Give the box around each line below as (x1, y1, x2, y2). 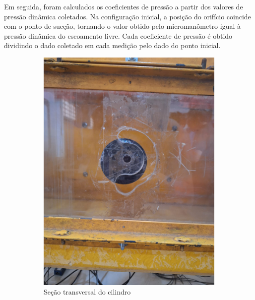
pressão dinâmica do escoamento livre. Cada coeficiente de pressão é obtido (4, 30, 233, 41)
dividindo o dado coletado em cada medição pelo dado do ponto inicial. (4, 40, 221, 51)
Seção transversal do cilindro (44, 287, 131, 297)
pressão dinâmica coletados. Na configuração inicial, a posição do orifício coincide (4, 11, 251, 21)
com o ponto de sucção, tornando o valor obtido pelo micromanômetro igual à (4, 21, 241, 31)
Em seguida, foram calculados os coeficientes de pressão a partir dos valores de (4, 1, 243, 11)
